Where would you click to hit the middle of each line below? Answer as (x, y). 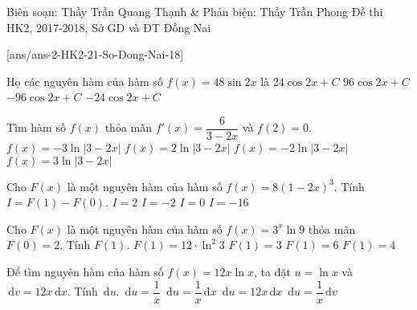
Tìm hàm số (36, 127)
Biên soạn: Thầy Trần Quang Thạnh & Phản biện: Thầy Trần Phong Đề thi (195, 11)
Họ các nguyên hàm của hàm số (85, 81)
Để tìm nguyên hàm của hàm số (85, 271)
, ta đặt (272, 271)
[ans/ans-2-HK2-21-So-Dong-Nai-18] (95, 54)
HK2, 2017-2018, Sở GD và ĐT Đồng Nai (109, 27)
